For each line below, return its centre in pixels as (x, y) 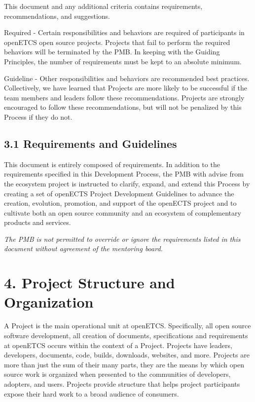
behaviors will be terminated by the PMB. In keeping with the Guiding (112, 52)
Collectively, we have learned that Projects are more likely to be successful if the (126, 88)
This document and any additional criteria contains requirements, (103, 6)
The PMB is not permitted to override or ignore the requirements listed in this (122, 239)
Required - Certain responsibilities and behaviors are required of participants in (124, 32)
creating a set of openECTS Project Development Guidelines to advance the (119, 193)
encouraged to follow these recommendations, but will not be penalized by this (123, 107)
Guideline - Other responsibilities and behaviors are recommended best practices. (127, 78)
